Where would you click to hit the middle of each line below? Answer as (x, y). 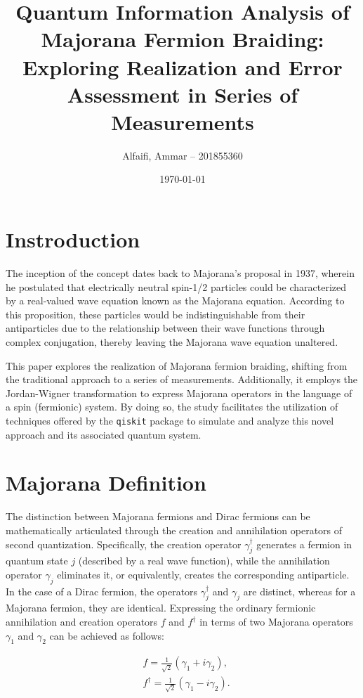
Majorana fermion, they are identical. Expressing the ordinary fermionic (161, 608)
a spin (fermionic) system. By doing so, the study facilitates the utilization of (172, 407)
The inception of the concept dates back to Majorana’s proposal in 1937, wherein (180, 273)
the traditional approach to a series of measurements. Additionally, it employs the (182, 379)
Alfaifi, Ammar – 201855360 (183, 155)
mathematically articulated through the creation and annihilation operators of (174, 530)
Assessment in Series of (183, 94)
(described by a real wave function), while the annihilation (204, 561)
